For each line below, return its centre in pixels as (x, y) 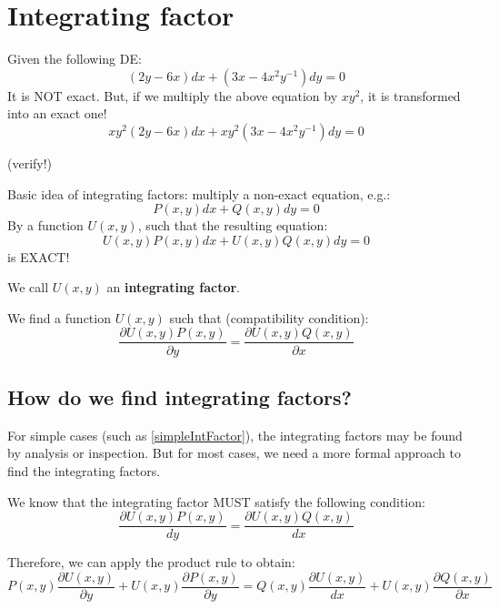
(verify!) (30, 162)
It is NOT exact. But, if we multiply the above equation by (173, 95)
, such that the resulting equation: (233, 225)
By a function (45, 225)
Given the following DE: (75, 59)
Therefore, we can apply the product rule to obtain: (151, 562)
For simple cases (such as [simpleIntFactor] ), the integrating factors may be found (235, 435)
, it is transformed (410, 95)
